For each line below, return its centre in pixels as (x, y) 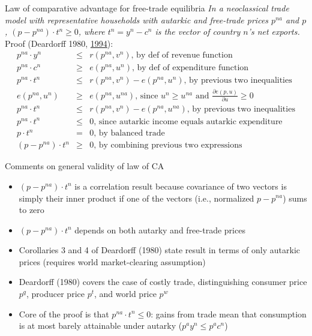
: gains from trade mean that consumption (229, 313)
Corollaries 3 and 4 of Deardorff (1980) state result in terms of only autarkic (160, 250)
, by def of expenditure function (190, 68)
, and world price (125, 294)
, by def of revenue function (182, 55)
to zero (31, 210)
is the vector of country (198, 31)
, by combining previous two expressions (168, 145)
